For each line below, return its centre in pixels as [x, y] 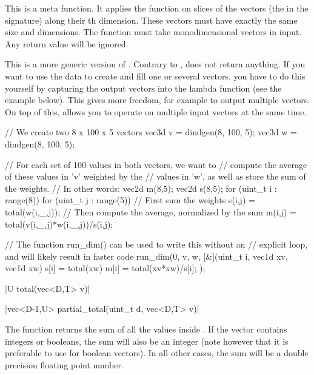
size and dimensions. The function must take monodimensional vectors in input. [153, 32]
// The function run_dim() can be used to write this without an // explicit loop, [156, 244]
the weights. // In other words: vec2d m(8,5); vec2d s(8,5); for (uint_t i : [141, 188]
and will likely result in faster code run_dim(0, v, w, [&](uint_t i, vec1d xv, [146, 256]
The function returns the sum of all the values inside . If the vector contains [146, 329]
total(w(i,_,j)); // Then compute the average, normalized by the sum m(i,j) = [151, 211]
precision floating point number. [64, 364]
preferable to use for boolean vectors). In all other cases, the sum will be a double [157, 353]
